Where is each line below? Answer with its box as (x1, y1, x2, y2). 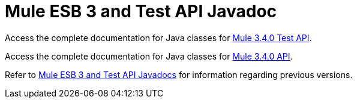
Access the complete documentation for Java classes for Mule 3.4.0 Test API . (5, 32, 312, 43)
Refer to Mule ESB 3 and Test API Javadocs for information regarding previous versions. (5, 69, 353, 80)
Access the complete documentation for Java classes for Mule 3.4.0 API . (5, 51, 293, 61)
